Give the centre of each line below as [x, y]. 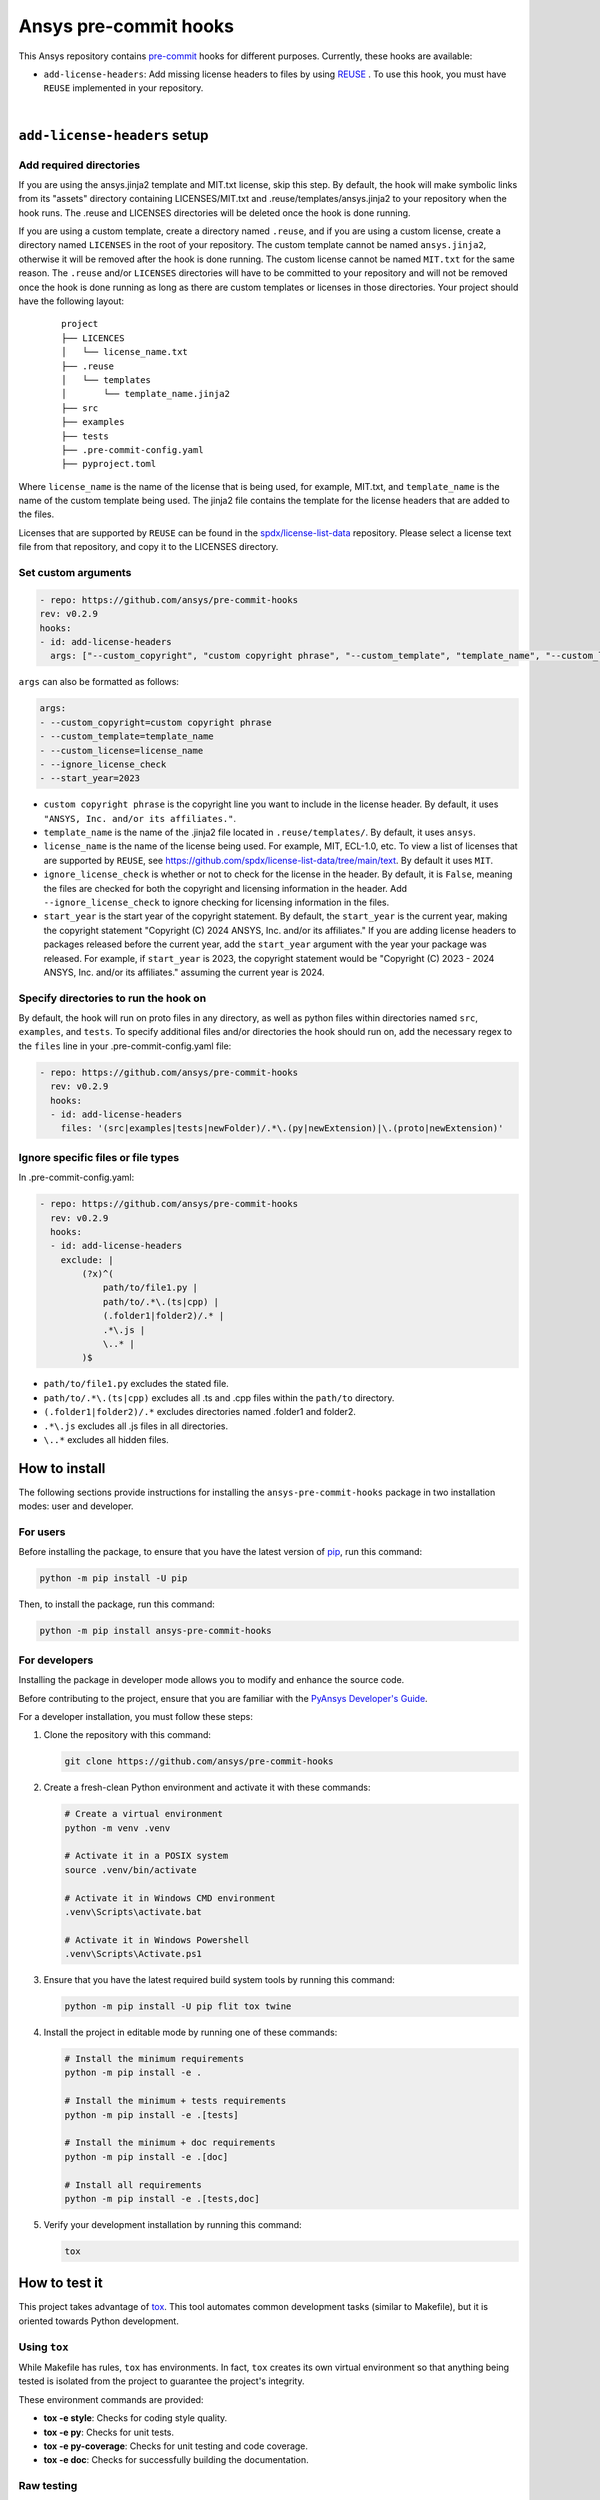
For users [42, 1532]
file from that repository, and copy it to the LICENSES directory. [148, 547]
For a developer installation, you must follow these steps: [136, 1716]
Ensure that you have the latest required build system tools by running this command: [219, 1980]
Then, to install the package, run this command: [116, 1604]
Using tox [43, 2347]
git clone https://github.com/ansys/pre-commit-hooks [199, 1761]
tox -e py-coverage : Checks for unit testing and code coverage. [176, 2446]
